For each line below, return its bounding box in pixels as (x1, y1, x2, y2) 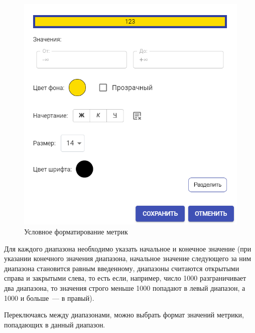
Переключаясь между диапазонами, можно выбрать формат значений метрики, (4, 309, 244, 320)
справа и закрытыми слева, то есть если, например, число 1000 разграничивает (4, 273, 246, 283)
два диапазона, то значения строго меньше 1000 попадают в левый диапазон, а (4, 282, 245, 293)
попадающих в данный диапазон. (4, 319, 105, 329)
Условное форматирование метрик (24, 226, 128, 236)
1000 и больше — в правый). (4, 292, 94, 303)
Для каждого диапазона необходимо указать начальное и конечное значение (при (4, 243, 251, 254)
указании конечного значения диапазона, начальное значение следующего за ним (4, 253, 251, 264)
